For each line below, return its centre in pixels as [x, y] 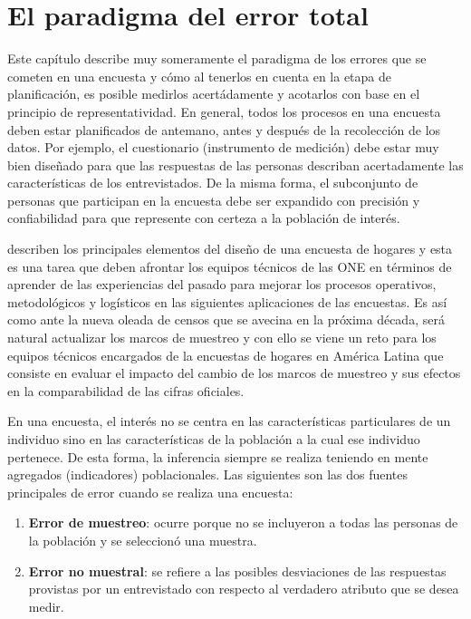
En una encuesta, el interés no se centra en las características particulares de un [229, 421]
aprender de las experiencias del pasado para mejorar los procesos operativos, [222, 284]
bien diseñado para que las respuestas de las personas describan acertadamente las [235, 164]
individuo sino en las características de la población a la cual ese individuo [214, 439]
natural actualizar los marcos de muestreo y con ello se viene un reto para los [222, 338]
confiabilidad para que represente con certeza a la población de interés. [204, 218]
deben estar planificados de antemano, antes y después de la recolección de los [224, 129]
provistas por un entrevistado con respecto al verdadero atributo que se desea [244, 589]
